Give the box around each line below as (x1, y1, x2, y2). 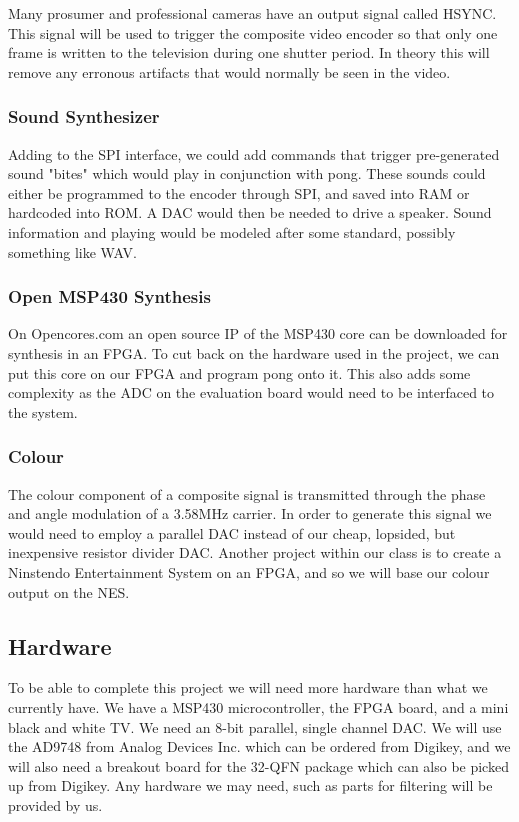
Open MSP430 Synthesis (8, 284, 211, 309)
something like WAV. (8, 241, 137, 262)
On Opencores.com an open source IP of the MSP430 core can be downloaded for (8, 323, 508, 344)
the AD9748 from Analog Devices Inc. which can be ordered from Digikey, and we (8, 736, 511, 757)
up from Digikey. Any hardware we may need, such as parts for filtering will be (8, 775, 493, 796)
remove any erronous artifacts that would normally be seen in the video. (8, 61, 451, 82)
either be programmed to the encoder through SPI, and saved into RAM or (8, 182, 470, 203)
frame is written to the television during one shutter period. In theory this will (8, 42, 490, 63)
